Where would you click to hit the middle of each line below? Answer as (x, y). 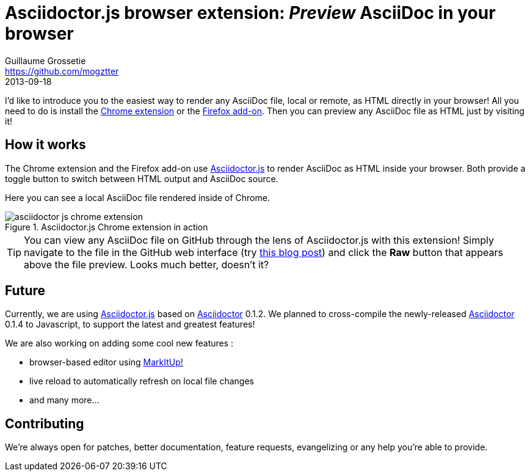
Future (25, 291)
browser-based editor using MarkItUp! (106, 362)
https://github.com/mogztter (62, 71)
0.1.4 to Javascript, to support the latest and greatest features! (130, 324)
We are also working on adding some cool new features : (119, 343)
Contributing (45, 423)
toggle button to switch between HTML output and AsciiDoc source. (142, 178)
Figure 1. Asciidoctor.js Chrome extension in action (107, 227)
